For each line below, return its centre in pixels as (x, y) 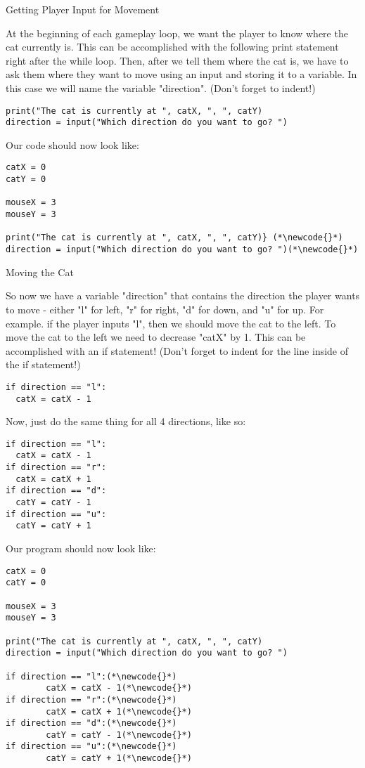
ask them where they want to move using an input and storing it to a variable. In (181, 74)
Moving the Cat (40, 272)
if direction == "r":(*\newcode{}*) (91, 699)
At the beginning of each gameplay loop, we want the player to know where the (177, 33)
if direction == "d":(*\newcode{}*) (91, 723)
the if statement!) (43, 364)
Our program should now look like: (81, 548)
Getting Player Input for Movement (83, 9)
